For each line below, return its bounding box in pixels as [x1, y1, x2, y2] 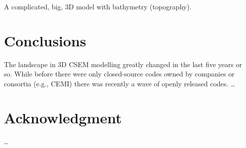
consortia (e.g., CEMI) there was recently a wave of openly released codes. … [4, 78, 236, 88]
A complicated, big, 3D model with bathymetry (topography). [4, 1, 192, 11]
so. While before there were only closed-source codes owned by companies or [4, 69, 235, 79]
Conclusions [4, 30, 86, 50]
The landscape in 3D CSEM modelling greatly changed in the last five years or [4, 59, 242, 69]
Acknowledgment [4, 107, 122, 127]
